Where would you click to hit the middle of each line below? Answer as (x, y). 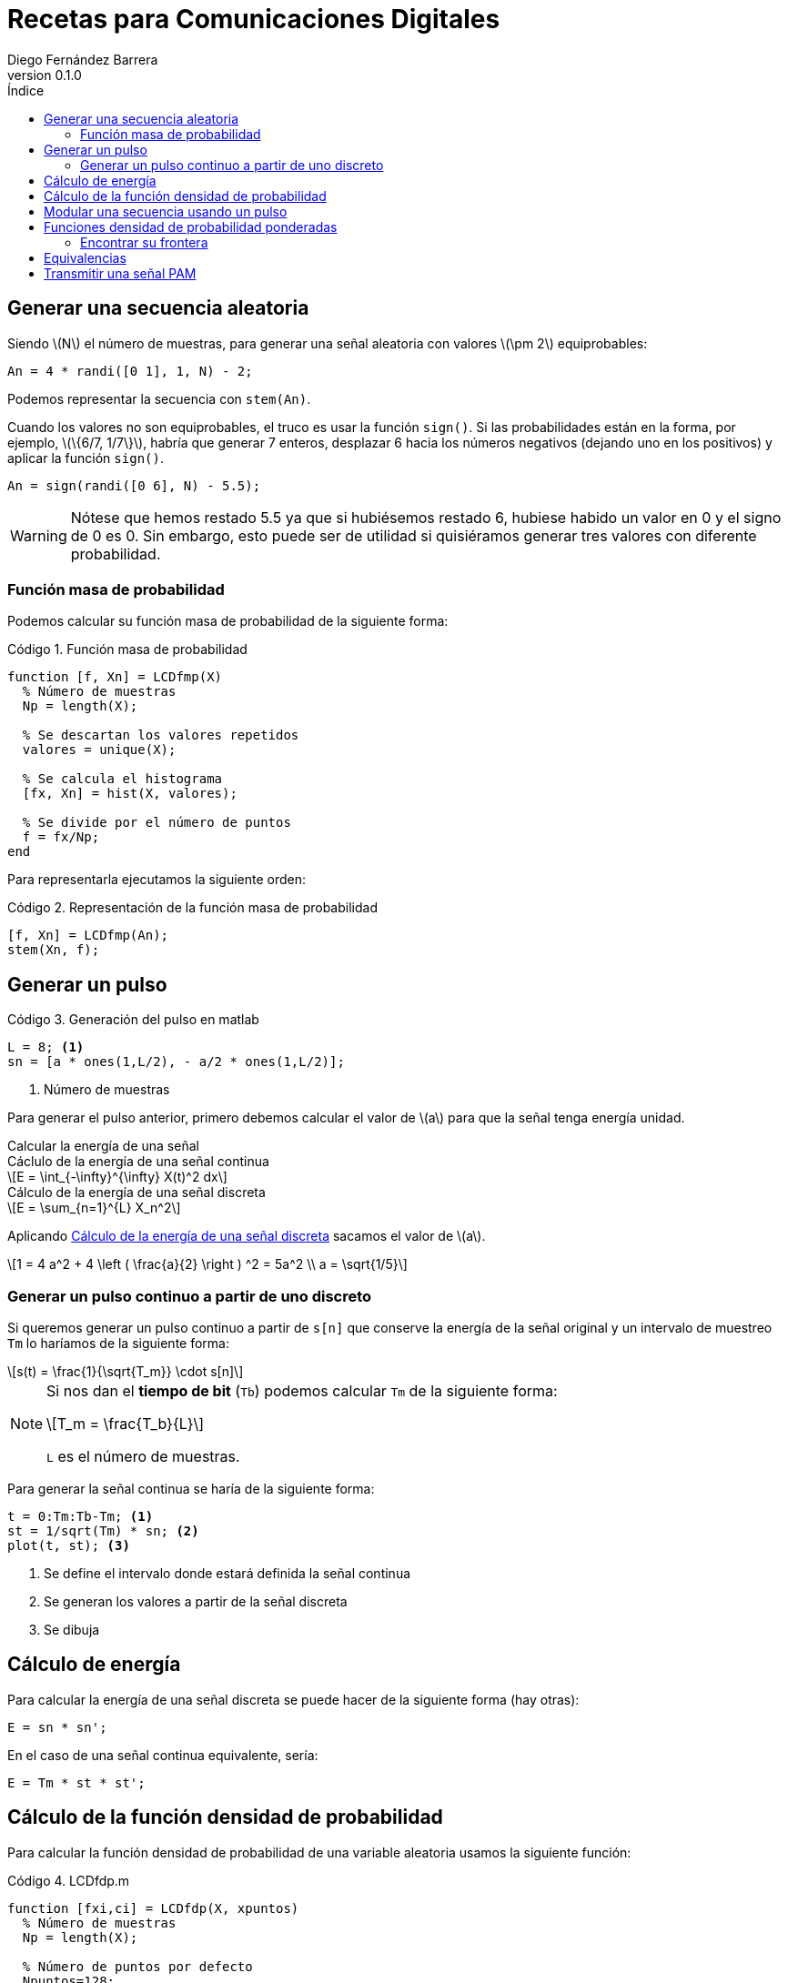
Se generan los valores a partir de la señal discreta (196, 1601)
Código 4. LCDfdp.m (69, 1880)
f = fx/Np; (61, 837)
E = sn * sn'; (57, 1727)
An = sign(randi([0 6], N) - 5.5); (134, 485)
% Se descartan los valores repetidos (161, 735)
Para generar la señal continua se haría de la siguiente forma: (191, 1488)
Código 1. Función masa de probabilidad (127, 649)
